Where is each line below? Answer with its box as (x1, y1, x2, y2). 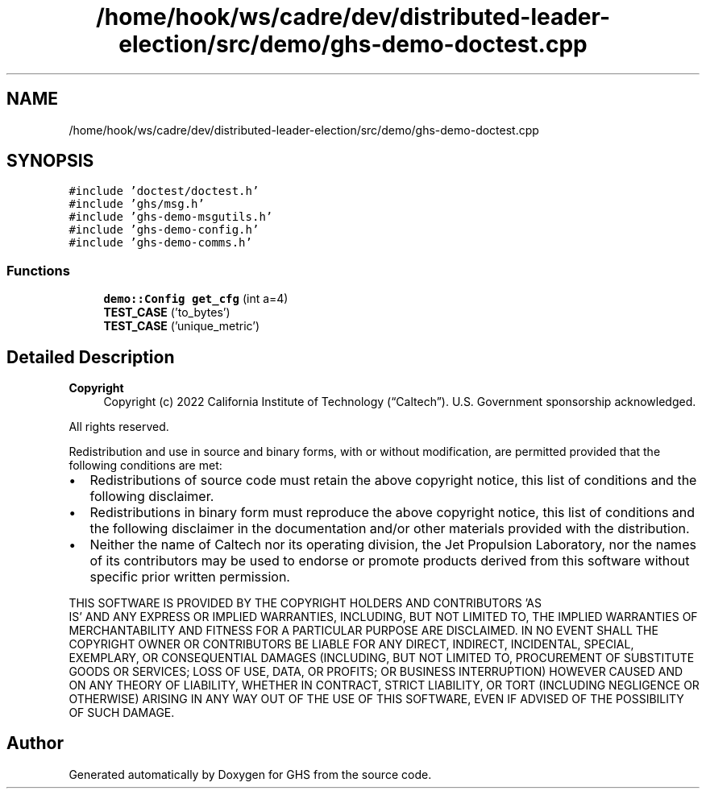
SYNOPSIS (6, 151, 94, 172)
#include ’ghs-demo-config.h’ (69, 223, 260, 237)
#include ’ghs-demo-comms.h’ (69, 236, 252, 250)
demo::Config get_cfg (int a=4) (103, 292, 289, 306)
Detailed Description (6, 346, 175, 367)
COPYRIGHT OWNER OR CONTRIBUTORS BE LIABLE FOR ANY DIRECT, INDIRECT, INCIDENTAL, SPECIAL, (69, 637, 634, 652)
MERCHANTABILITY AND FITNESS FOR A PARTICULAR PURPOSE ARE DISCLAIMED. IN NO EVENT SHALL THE (69, 623, 658, 638)
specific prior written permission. (89, 569, 290, 586)
